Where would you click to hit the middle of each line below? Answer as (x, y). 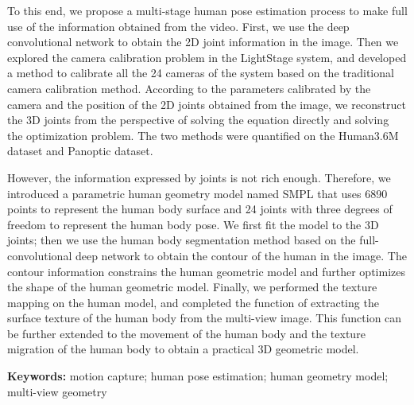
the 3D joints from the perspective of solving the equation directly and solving (198, 120)
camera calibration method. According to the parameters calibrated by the (189, 88)
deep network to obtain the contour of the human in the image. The (241, 255)
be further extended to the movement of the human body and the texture (186, 333)
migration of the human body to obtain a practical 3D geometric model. (183, 349)
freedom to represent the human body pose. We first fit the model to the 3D (193, 224)
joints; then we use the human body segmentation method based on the (182, 240)
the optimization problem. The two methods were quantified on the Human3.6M (203, 135)
